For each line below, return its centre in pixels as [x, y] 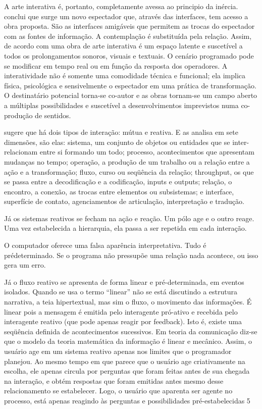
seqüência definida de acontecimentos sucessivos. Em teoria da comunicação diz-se [131, 331]
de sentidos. [53, 115]
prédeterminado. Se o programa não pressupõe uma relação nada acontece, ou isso [131, 255]
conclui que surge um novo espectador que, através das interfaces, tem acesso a [126, 16]
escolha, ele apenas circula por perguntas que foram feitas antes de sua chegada [127, 371]
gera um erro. [25, 265]
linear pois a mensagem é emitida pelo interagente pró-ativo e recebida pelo [121, 311]
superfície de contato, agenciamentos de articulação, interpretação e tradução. [124, 201]
